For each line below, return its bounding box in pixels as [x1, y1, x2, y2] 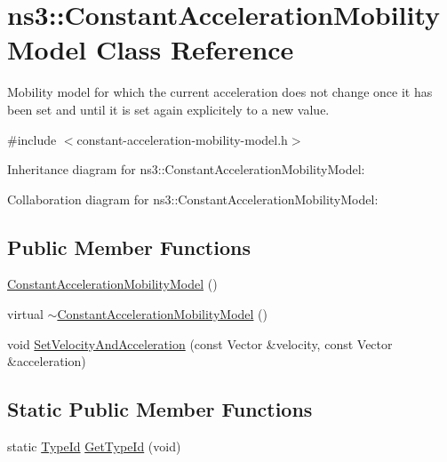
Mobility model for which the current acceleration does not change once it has [7, 83, 433, 101]
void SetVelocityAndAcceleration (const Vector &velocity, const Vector [7, 334, 393, 353]
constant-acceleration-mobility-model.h [76, 130, 288, 148]
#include [7, 130, 57, 148]
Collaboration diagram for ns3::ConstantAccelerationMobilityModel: [7, 189, 379, 208]
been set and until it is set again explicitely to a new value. [7, 100, 330, 118]
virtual [7, 305, 44, 323]
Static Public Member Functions [7, 395, 313, 423]
